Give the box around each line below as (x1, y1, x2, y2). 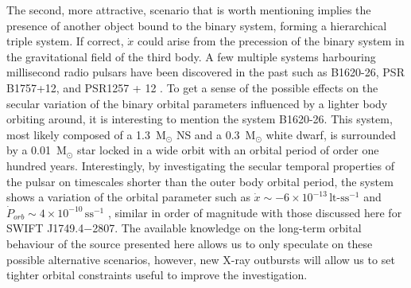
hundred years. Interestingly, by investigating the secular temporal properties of (6, 157, 394, 173)
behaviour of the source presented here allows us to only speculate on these (6, 235, 373, 251)
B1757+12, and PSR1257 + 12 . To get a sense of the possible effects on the (6, 79, 378, 95)
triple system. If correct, (6, 33, 124, 49)
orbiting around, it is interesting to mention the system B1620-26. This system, (6, 111, 393, 127)
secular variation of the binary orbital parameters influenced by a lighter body (6, 95, 388, 111)
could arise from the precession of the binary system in (137, 33, 405, 49)
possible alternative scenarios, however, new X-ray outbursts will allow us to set (6, 251, 395, 267)
